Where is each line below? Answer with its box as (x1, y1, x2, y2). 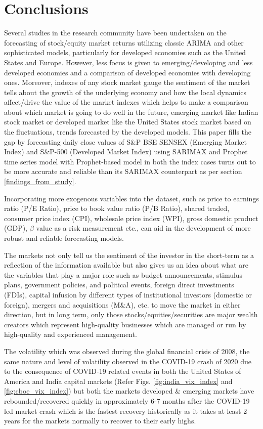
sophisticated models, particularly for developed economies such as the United (4, 47, 246, 58)
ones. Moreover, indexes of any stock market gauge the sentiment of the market (4, 77, 250, 88)
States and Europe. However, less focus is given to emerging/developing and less (4, 57, 253, 67)
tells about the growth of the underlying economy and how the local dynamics (4, 87, 246, 97)
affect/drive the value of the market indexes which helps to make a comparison (4, 97, 248, 107)
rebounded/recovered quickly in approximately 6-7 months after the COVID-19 (4, 395, 250, 406)
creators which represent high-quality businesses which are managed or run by (4, 319, 246, 329)
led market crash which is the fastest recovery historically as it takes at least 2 (4, 405, 247, 416)
